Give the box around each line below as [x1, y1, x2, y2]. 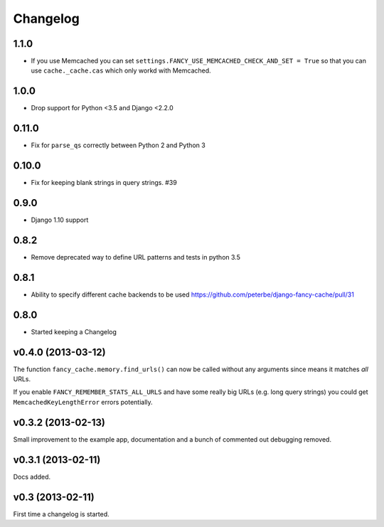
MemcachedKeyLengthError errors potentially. [13, 398, 153, 406]
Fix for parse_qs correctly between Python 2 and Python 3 [31, 141, 206, 149]
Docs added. [13, 472, 51, 481]
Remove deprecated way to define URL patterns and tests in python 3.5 [31, 252, 241, 261]
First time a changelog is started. [13, 509, 110, 518]
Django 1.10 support [31, 215, 89, 224]
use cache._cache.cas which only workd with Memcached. [31, 66, 211, 75]
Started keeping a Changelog [31, 327, 117, 336]
